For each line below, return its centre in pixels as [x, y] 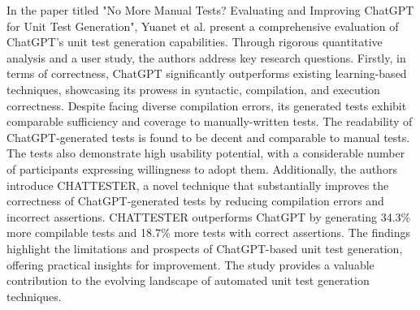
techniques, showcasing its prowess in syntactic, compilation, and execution [193, 89]
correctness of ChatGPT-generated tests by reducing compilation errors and [195, 201]
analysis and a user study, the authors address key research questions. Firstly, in [206, 57]
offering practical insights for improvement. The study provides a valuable [191, 264]
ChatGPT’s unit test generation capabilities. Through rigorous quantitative [195, 42]
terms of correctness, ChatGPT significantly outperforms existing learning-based [207, 73]
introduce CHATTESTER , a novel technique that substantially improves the [198, 185]
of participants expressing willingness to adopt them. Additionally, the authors [202, 168]
